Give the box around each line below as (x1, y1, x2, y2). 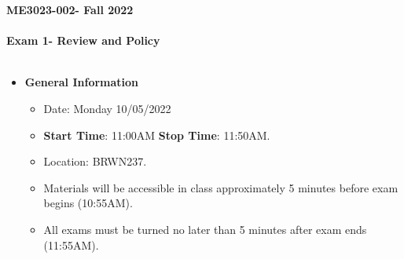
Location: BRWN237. (43, 153, 147, 170)
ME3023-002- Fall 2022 (6, 2, 134, 17)
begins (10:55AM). (43, 195, 133, 211)
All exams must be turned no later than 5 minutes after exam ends (43, 221, 367, 237)
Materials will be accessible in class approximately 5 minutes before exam (43, 179, 398, 195)
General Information (24, 74, 139, 90)
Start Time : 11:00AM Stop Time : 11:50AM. (43, 126, 270, 143)
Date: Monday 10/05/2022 (43, 100, 171, 116)
